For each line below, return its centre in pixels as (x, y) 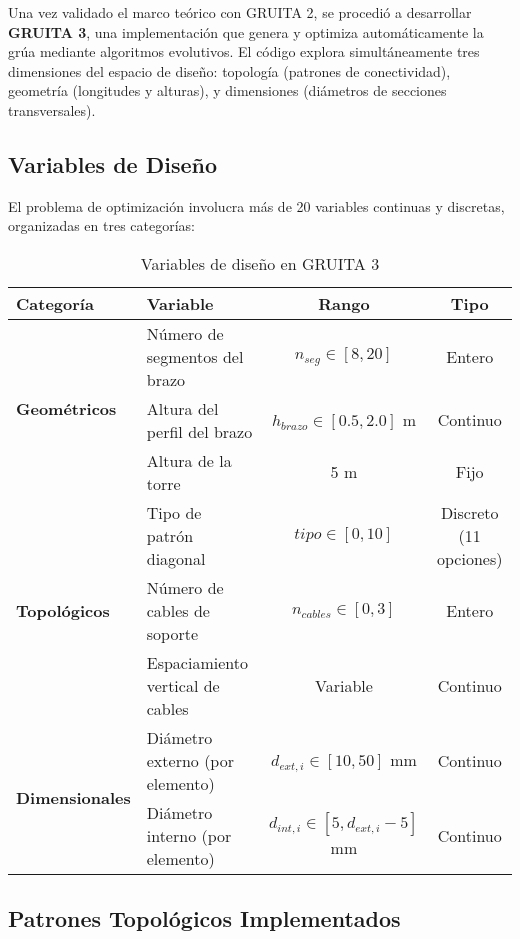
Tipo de (174, 512)
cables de (178, 610)
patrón (170, 535)
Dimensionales (73, 798)
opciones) (470, 558)
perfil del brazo (199, 431)
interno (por (189, 835)
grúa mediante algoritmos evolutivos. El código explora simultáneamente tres (244, 51)
